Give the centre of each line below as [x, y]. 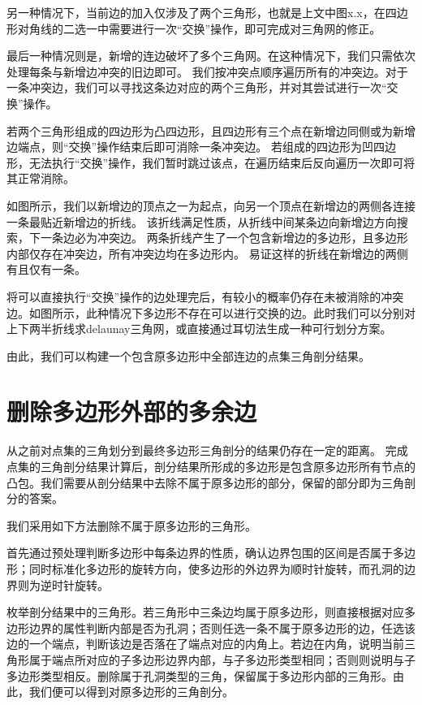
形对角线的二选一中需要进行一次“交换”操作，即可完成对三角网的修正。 [194, 28]
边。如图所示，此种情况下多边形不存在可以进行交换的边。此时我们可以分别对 [211, 312]
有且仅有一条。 [46, 269]
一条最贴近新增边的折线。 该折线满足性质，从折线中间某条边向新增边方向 [202, 221]
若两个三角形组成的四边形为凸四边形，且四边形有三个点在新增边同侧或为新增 [211, 130]
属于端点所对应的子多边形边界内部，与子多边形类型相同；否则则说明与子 [222, 659]
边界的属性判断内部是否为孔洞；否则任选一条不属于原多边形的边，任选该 [222, 627]
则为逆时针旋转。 [63, 584]
